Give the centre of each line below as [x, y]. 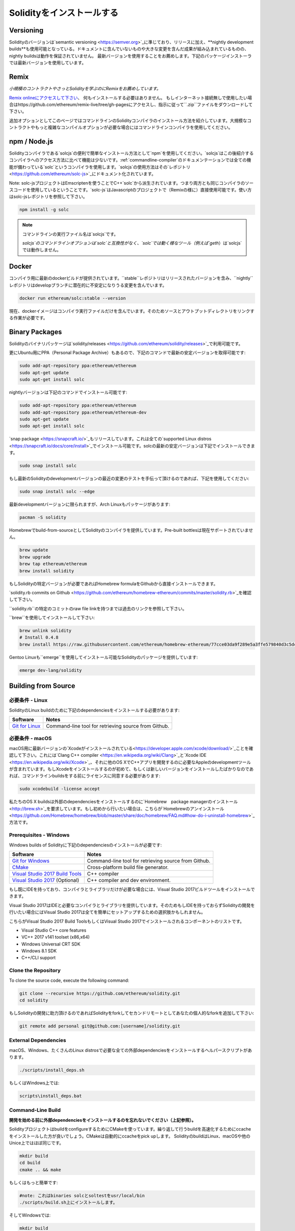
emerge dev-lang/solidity [51, 670]
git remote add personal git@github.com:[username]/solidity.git [100, 1026]
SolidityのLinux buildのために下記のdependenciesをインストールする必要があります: [94, 710]
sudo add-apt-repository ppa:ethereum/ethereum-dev [83, 412]
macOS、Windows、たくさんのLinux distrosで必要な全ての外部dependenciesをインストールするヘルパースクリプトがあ [131, 1050]
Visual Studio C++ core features [54, 930]
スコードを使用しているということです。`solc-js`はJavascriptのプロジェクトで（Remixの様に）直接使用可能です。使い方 [130, 190]
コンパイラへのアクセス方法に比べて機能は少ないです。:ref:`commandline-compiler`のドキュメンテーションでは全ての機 [130, 160]
